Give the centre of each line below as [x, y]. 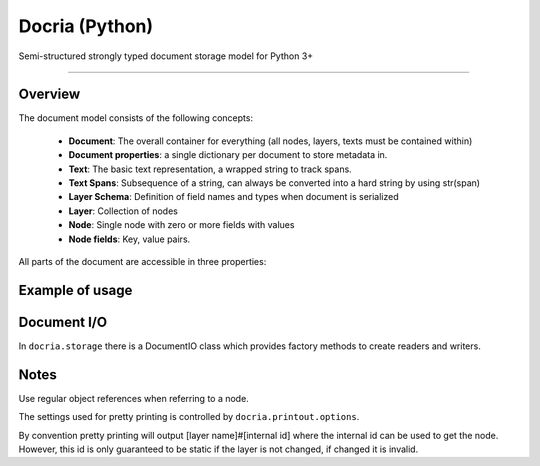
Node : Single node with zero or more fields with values [181, 225]
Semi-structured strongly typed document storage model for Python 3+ [166, 56]
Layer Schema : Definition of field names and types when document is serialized [233, 197]
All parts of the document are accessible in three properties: [142, 261]
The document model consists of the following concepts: [136, 118]
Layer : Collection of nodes [123, 211]
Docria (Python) [86, 26]
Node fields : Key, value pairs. [129, 239]
